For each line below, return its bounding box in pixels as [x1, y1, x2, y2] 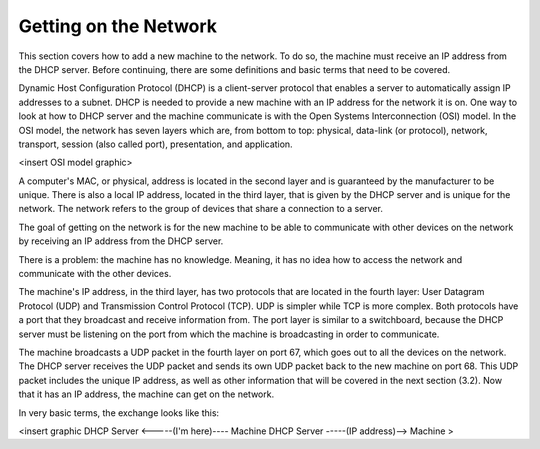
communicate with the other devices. [18, 268, 172, 280]
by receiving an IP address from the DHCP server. [18, 235, 224, 247]
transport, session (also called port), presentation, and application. [18, 138, 294, 150]
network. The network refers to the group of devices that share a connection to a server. [18, 203, 384, 215]
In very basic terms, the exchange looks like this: [18, 406, 220, 419]
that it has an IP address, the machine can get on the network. [18, 388, 275, 400]
